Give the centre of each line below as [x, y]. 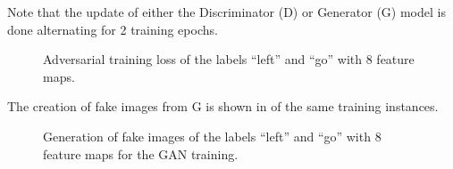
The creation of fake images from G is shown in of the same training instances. [223, 106]
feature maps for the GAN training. [141, 153]
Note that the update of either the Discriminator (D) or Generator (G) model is [226, 12]
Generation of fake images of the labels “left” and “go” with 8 [212, 136]
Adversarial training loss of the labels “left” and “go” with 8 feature [229, 59]
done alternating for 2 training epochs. [113, 29]
